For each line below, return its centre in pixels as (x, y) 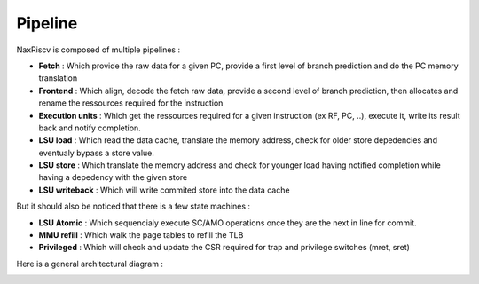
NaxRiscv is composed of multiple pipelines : (98, 50)
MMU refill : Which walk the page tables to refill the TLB (141, 235)
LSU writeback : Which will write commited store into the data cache (164, 190)
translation (58, 78)
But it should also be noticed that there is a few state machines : (133, 206)
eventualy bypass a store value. (97, 153)
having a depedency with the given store (113, 177)
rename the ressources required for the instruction (131, 103)
